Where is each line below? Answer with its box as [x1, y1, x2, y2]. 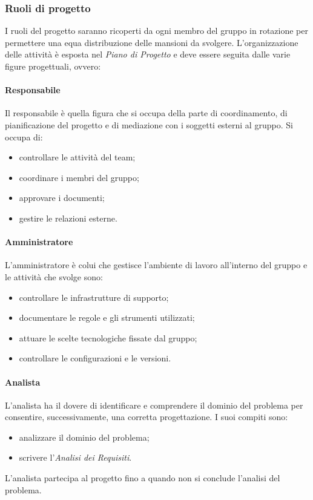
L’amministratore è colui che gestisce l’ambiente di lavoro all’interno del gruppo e [5, 258, 308, 271]
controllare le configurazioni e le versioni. [19, 352, 171, 364]
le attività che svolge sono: [5, 270, 103, 283]
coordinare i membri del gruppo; [19, 171, 139, 183]
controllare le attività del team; [19, 151, 136, 163]
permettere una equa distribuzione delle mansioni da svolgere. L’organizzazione [5, 36, 298, 48]
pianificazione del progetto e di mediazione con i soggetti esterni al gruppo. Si [5, 118, 293, 131]
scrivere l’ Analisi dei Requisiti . [19, 451, 132, 464]
